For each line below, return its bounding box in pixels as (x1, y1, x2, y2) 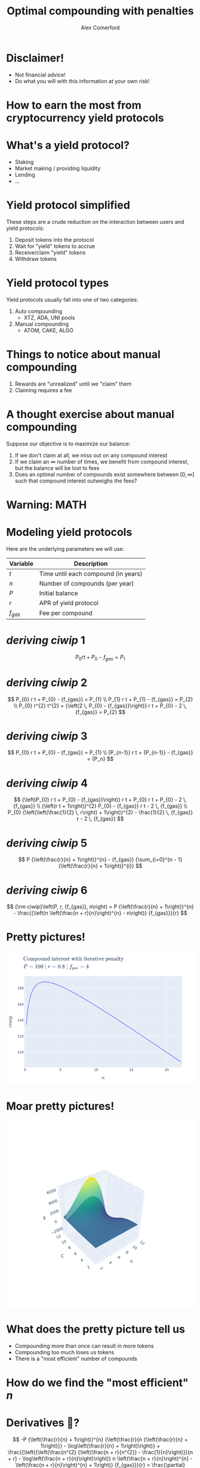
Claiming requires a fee (14, 386, 72, 393)
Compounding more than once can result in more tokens (14, 1342, 154, 1349)
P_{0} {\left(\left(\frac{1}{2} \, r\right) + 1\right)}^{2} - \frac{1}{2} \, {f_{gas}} (8, 809, 193, 816)
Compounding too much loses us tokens (14, 1349, 115, 1356)
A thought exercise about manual (6, 407, 175, 421)
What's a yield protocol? (6, 139, 130, 152)
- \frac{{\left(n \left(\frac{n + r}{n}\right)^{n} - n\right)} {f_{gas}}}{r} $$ (13, 909, 187, 917)
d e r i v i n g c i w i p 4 (6, 777, 88, 790)
